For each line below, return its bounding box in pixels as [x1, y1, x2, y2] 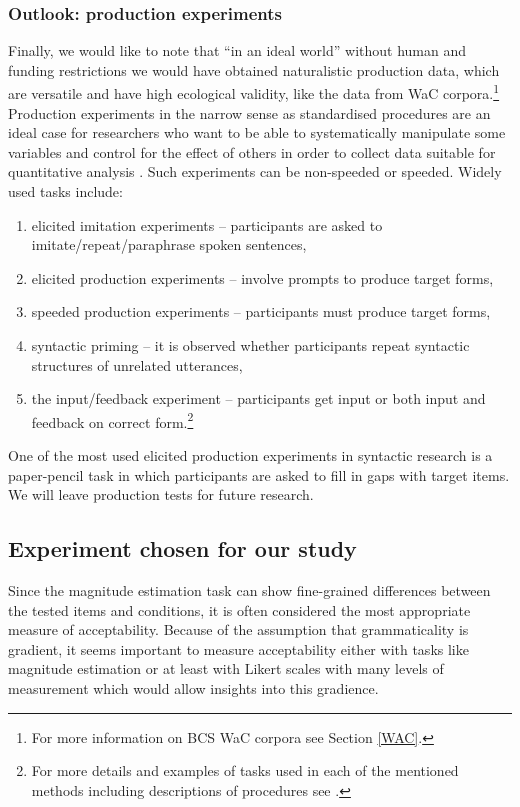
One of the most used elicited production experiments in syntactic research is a [8, 445, 493, 466]
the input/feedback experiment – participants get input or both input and [31, 388, 486, 409]
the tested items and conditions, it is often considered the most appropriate [8, 599, 471, 620]
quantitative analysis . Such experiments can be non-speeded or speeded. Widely [8, 161, 502, 182]
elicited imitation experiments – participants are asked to [31, 214, 383, 235]
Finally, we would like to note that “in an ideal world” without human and [8, 40, 466, 61]
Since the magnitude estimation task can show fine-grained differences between [8, 580, 491, 601]
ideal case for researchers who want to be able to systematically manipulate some [8, 122, 506, 143]
